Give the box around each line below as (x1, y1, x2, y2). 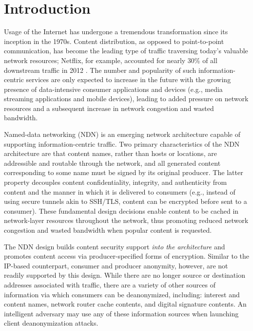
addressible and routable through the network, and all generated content (4, 157, 221, 168)
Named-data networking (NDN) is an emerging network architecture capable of (4, 129, 241, 139)
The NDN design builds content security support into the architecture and (4, 241, 225, 251)
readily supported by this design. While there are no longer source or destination (4, 270, 245, 280)
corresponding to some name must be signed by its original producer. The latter (4, 167, 243, 177)
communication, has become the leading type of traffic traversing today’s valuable (4, 45, 248, 56)
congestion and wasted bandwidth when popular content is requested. (4, 225, 212, 235)
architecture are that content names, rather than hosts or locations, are (4, 148, 217, 158)
